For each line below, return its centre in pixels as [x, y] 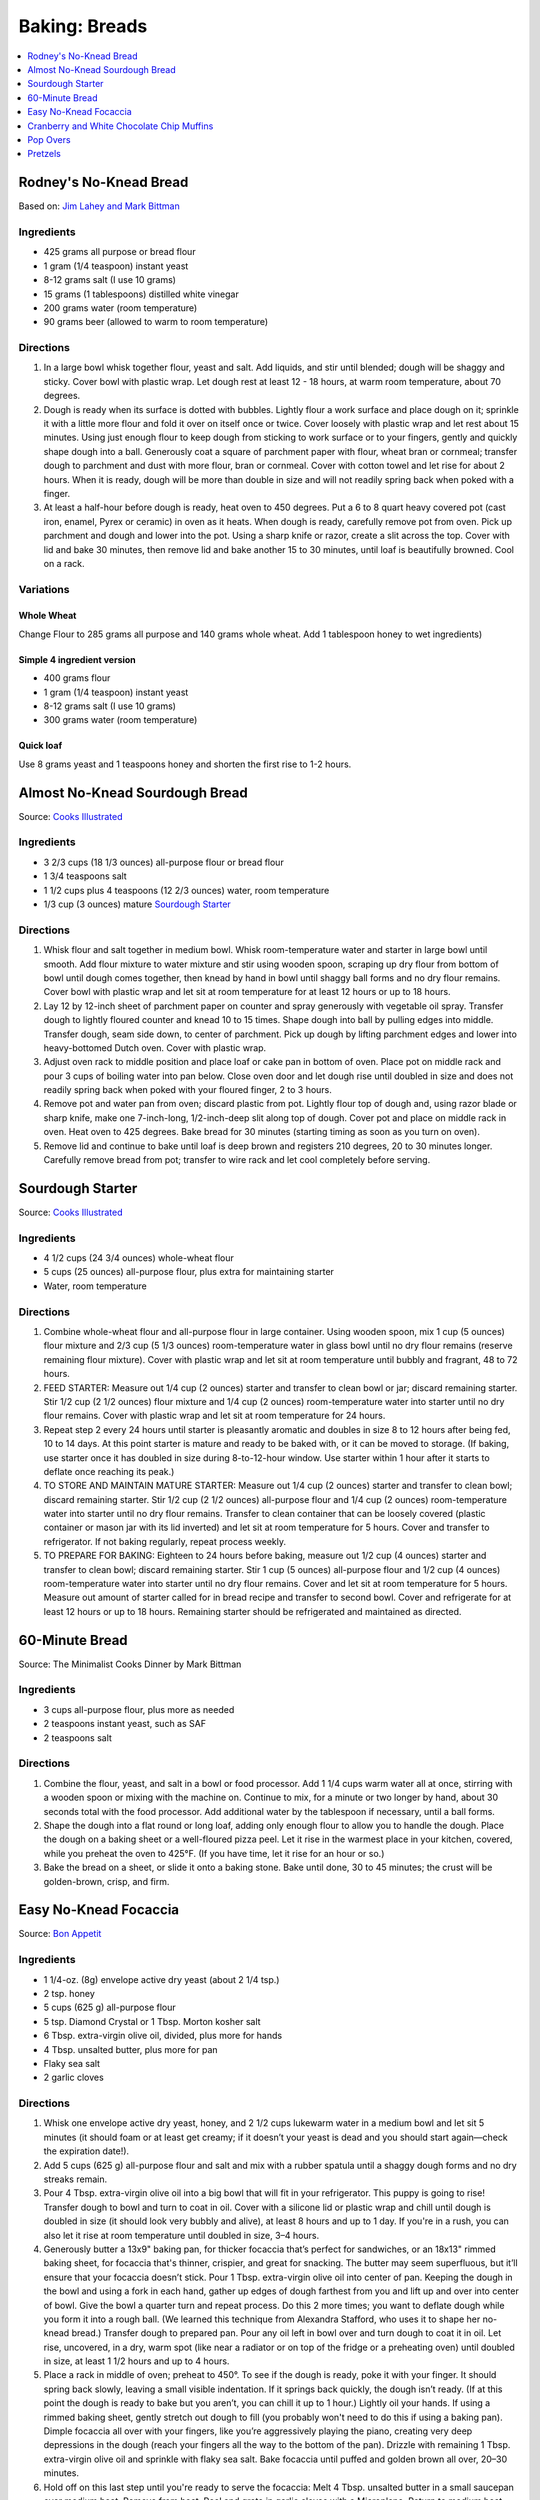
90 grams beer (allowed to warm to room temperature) [156, 322]
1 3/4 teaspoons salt [85, 876]
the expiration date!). [86, 2151]
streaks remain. [75, 2179]
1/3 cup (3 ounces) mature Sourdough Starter [137, 904]
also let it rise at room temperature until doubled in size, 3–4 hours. [181, 2235]
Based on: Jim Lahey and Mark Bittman [99, 206]
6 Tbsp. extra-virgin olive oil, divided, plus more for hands [163, 2036]
